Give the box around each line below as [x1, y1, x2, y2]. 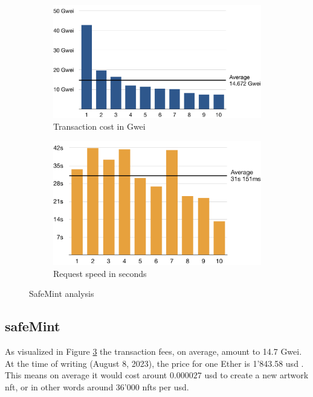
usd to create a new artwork [204, 369, 309, 381]
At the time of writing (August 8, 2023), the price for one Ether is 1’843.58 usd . [5, 357, 304, 369]
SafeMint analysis [29, 287, 94, 300]
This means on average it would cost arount [5, 369, 167, 381]
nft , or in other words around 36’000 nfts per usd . [5, 380, 189, 393]
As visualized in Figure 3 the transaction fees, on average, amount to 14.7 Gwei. [5, 345, 302, 358]
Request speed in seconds [53, 267, 147, 279]
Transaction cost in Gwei [53, 120, 146, 133]
